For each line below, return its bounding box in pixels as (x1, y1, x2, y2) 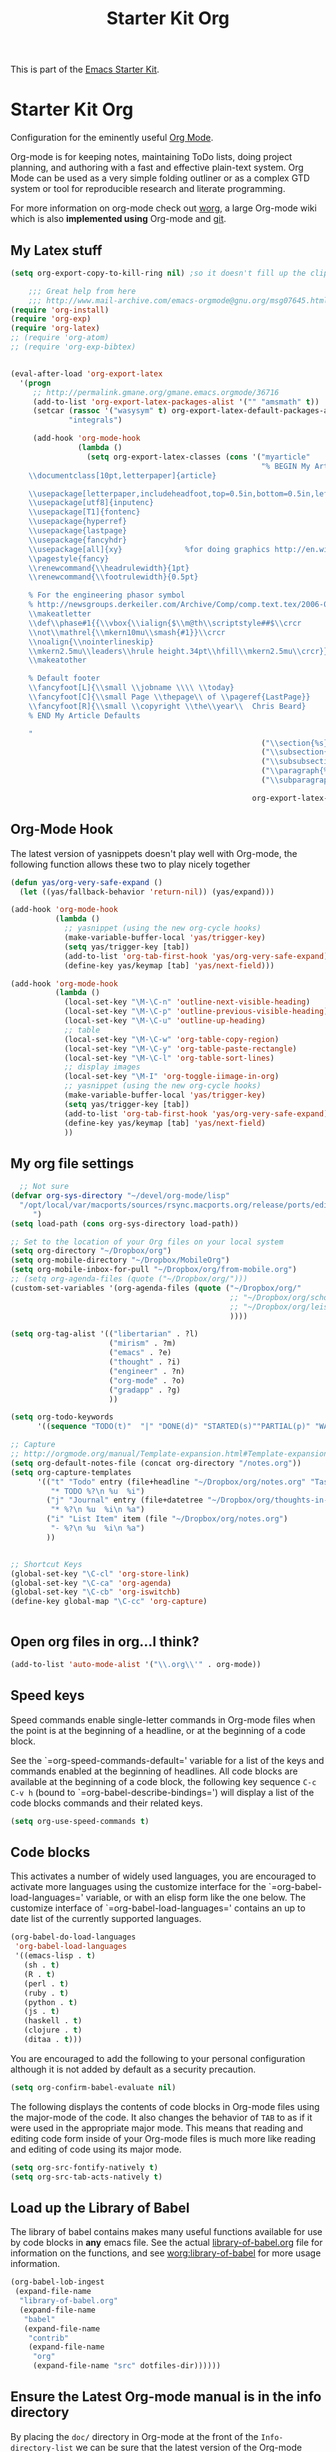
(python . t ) (23, 1997, 78, 2007)
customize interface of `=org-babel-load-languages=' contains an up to (10, 1902, 306, 1914)
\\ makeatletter (28, 609, 92, 619)
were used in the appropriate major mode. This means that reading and (10, 2122, 304, 2134)
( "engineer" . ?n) (108, 1366, 186, 1376)
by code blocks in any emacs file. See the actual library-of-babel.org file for (10, 2237, 323, 2249)
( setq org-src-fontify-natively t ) (10, 2162, 159, 2172)
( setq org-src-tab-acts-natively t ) (10, 2172, 163, 2182)
